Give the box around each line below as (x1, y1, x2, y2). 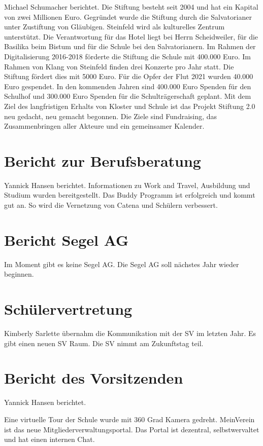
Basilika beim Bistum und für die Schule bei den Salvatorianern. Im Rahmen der (4, 41, 256, 52)
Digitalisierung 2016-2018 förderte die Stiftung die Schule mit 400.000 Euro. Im (4, 51, 251, 61)
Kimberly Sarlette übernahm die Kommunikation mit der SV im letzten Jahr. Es (4, 328, 256, 339)
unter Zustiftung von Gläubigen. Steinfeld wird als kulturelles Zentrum (4, 21, 225, 32)
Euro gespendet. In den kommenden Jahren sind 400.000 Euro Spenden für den (4, 81, 251, 91)
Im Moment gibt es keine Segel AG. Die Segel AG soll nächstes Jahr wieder (4, 258, 239, 269)
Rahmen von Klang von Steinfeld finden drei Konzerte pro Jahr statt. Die (4, 61, 234, 71)
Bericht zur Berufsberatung (4, 150, 201, 171)
